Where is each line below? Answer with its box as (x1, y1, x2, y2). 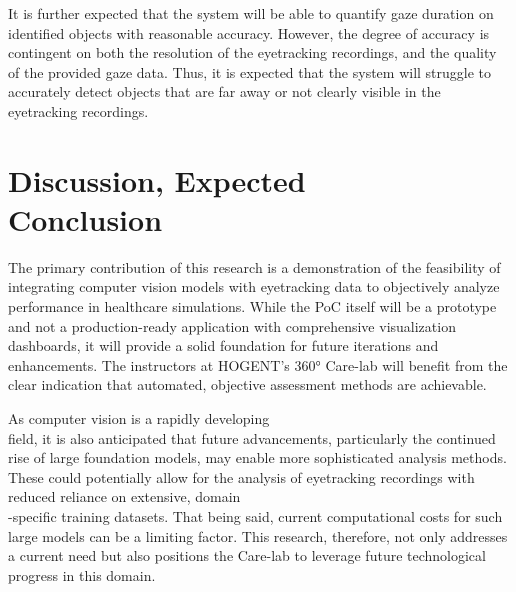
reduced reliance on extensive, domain (8, 486, 241, 507)
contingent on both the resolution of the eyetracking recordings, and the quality (8, 42, 497, 63)
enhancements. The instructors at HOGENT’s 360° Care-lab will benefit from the (8, 354, 508, 375)
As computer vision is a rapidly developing (8, 408, 270, 429)
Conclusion (8, 198, 163, 239)
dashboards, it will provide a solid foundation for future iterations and (8, 335, 439, 356)
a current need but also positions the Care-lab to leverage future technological (8, 545, 486, 566)
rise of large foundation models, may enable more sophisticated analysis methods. (8, 447, 507, 468)
